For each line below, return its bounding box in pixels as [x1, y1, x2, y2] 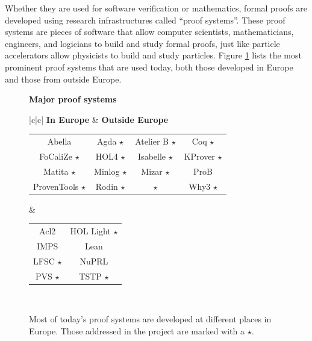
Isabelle [138, 149, 166, 162]
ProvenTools [33, 180, 79, 192]
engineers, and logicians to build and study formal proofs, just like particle [5, 37, 280, 49]
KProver [184, 149, 215, 162]
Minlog [94, 164, 120, 177]
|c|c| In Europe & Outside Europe [29, 113, 169, 125]
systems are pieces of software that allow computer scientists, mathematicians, [5, 25, 294, 38]
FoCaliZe [39, 149, 73, 162]
